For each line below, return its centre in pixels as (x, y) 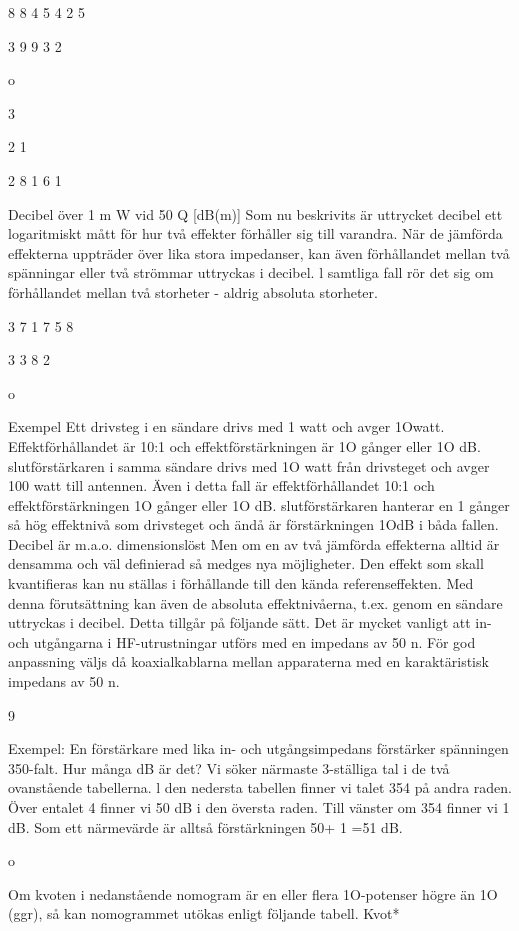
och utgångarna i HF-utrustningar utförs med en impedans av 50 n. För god (242, 641)
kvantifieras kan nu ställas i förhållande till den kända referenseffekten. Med (241, 583)
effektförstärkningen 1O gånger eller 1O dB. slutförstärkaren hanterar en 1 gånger (259, 504)
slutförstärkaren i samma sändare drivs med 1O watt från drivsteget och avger (249, 465)
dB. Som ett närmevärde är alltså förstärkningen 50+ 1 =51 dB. (205, 826)
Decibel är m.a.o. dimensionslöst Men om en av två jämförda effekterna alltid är (254, 543)
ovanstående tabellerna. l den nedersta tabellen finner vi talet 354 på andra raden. (260, 787)
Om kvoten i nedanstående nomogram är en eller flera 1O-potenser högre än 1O (253, 893)
